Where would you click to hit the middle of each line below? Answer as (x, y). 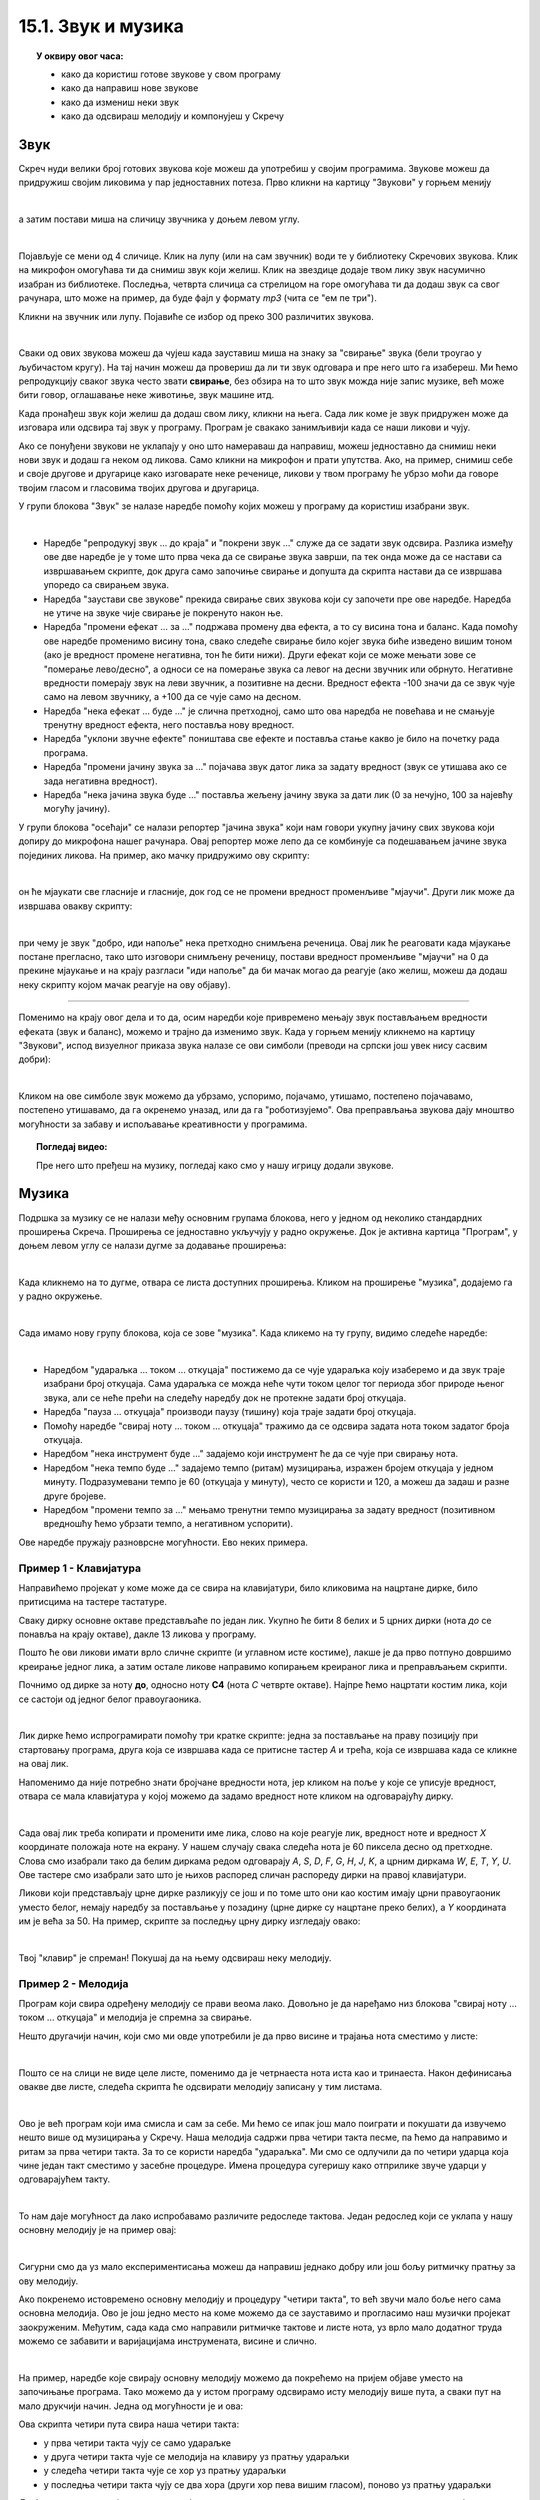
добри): (35, 1059)
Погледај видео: (72, 1147)
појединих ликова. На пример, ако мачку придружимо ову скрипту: (164, 855)
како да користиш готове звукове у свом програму (171, 74)
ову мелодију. (48, 2281)
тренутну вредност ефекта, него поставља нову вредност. (169, 725)
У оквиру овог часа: (80, 56)
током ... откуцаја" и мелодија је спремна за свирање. (135, 2017)
